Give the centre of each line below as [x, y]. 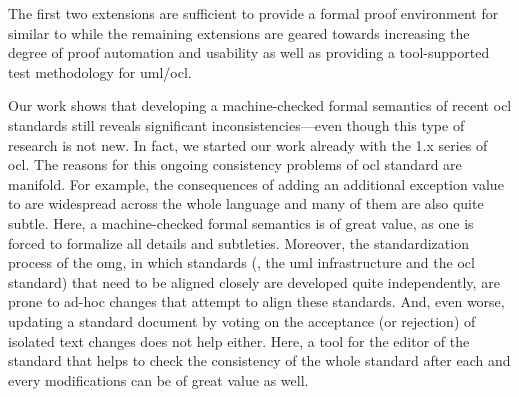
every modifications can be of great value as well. [158, 379]
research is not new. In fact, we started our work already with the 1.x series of [248, 144]
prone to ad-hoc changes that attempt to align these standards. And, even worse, [256, 301]
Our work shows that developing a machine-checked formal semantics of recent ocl [260, 105]
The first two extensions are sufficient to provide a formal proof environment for [253, 13]
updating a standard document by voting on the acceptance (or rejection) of [242, 320]
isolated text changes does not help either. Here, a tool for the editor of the [239, 340]
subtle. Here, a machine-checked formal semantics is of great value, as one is [241, 222]
